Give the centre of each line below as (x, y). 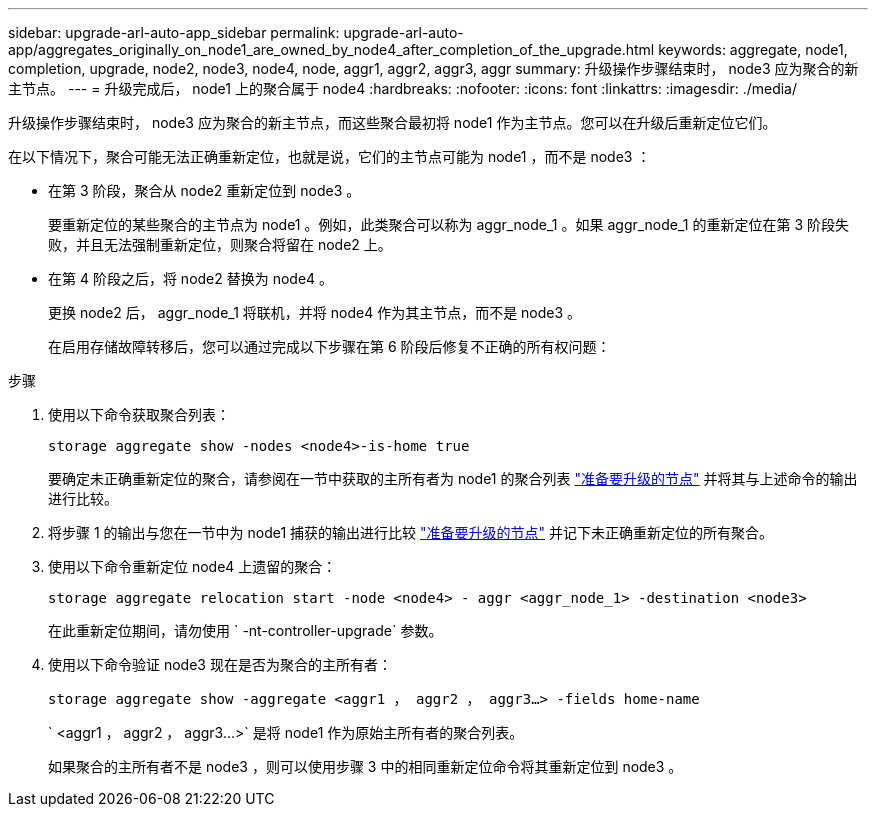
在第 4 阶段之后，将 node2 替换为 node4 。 (191, 278)
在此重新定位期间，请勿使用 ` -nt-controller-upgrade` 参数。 (245, 630)
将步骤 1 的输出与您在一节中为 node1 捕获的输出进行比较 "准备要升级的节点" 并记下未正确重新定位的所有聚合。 (410, 532)
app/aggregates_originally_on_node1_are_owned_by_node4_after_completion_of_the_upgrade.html (331, 49)
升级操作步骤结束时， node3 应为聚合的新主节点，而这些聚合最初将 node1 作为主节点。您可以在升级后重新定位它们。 (392, 122)
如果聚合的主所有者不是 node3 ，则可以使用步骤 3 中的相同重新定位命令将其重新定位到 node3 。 (365, 766)
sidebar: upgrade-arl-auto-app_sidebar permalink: (174, 32)
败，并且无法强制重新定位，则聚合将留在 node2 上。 (220, 244)
